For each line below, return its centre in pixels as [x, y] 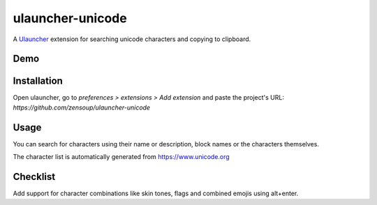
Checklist [34, 177]
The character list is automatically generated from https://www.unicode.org [121, 157]
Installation [38, 81]
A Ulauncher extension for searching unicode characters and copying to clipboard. [132, 39]
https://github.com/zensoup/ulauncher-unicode [81, 107]
